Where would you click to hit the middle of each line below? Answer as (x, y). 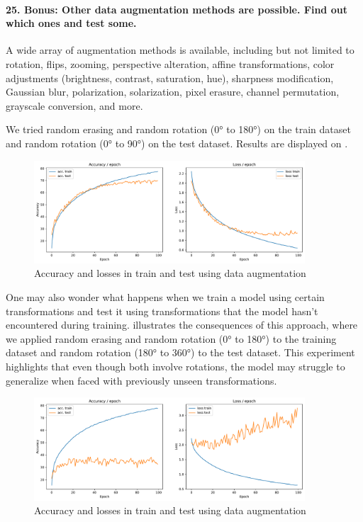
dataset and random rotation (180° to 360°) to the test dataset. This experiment (180, 352)
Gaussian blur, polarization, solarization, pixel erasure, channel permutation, (173, 92)
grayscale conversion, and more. (74, 105)
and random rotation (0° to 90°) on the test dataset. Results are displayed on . (177, 143)
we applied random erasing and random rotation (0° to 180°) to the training (171, 338)
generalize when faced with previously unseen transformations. (141, 380)
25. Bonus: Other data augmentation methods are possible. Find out (177, 9)
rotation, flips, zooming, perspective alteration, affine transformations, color (170, 63)
